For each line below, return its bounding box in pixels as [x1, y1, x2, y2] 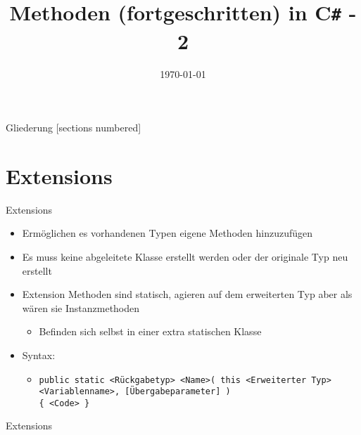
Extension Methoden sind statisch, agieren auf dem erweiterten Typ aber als [22, 287, 353, 301]
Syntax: [22, 347, 56, 362]
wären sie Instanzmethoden [22, 300, 140, 315]
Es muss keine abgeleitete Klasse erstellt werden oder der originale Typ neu [22, 249, 348, 264]
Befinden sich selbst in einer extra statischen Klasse [39, 324, 262, 339]
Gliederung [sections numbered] [6, 120, 141, 135]
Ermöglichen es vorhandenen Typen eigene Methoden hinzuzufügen [22, 226, 313, 240]
